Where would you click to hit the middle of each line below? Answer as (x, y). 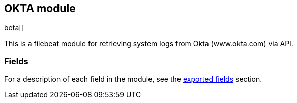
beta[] (14, 28)
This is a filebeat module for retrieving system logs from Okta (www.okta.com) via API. (149, 44)
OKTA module (40, 8)
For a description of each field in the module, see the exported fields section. (133, 79)
